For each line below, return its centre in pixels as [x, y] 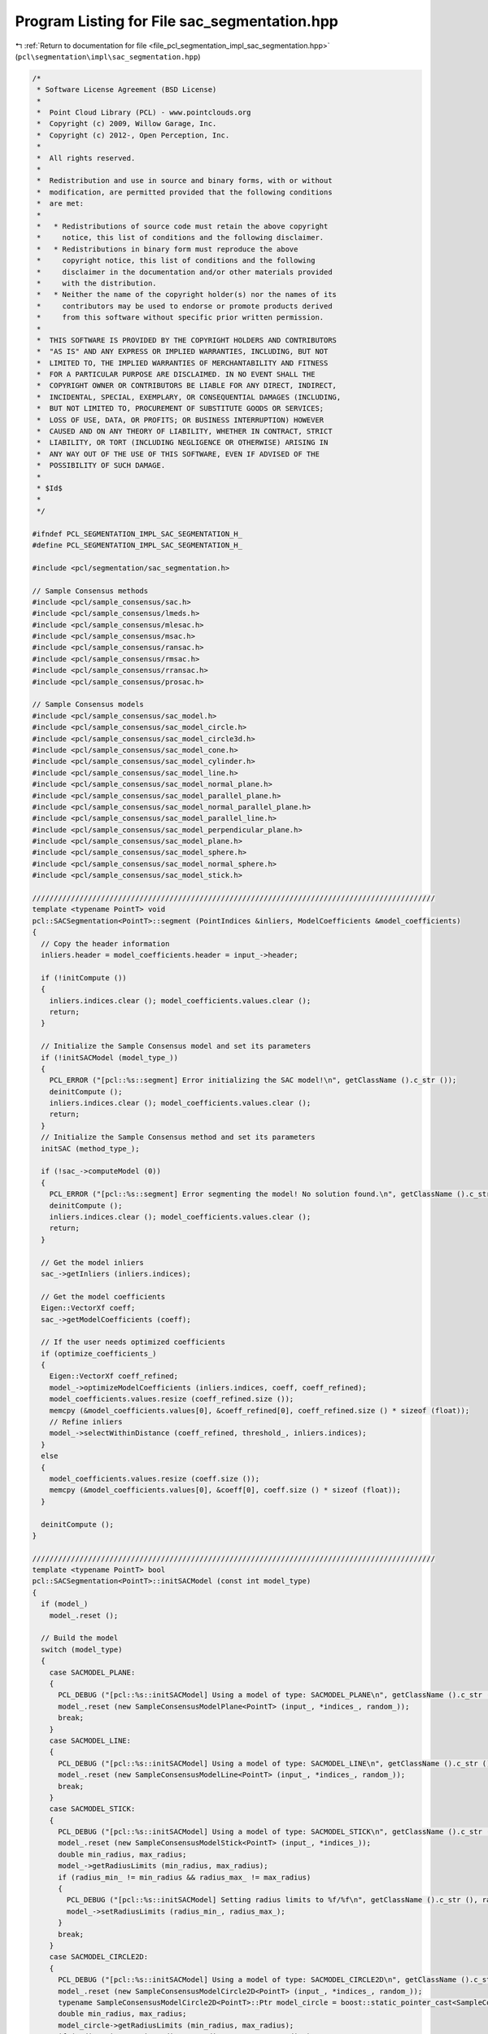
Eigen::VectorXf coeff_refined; [114, 1376]
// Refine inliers [86, 1422]
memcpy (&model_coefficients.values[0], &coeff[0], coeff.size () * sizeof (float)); [225, 1490]
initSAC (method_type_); [90, 1148]
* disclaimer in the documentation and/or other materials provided [185, 272]
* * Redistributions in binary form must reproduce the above [168, 249]
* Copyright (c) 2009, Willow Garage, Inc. [127, 124]
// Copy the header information [105, 943]
